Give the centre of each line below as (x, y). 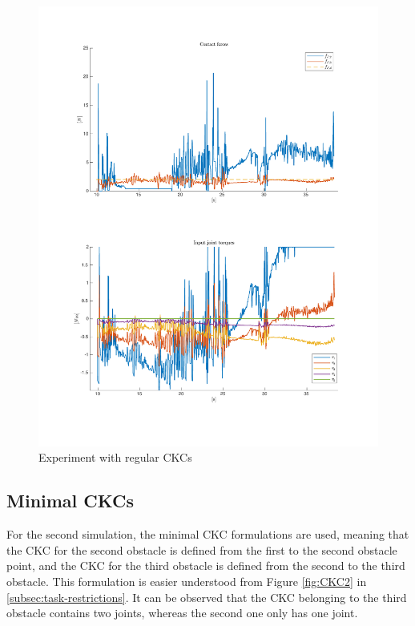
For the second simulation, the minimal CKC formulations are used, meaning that (208, 534)
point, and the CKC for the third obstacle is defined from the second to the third (206, 565)
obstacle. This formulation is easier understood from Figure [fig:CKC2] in (187, 582)
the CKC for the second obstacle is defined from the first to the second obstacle (202, 549)
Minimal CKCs (71, 501)
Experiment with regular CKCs (115, 457)
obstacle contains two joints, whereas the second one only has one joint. (182, 613)
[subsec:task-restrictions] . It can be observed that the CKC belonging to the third (207, 597)
